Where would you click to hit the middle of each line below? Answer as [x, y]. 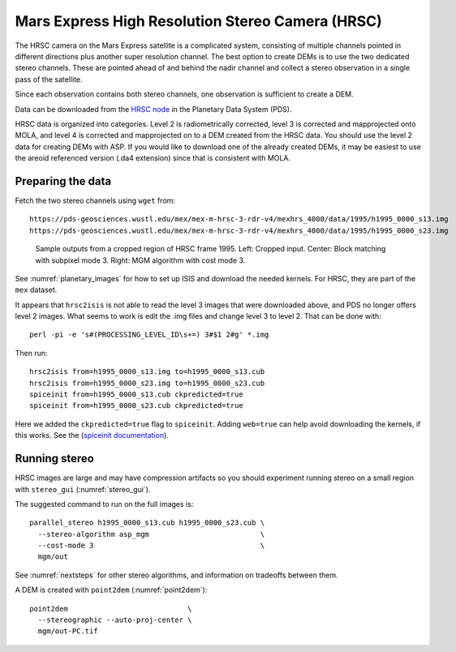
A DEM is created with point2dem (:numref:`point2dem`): [111, 590]
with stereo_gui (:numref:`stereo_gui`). [83, 489]
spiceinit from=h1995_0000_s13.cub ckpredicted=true [136, 395]
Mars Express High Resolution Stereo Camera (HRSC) [199, 21]
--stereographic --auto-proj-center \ [115, 620]
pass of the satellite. [49, 79]
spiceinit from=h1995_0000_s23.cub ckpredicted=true [136, 406]
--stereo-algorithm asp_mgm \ [151, 534]
